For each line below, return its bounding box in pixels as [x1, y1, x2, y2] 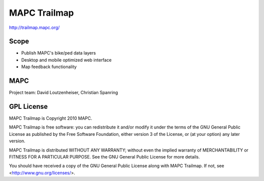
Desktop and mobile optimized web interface [21, 57, 112, 63]
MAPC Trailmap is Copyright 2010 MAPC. [9, 115, 92, 121]
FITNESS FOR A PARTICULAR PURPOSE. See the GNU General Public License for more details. [9, 154, 200, 159]
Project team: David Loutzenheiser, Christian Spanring [9, 90, 118, 96]
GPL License [9, 102, 48, 110]
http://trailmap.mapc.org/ [9, 25, 60, 30]
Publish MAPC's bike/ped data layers [21, 50, 96, 56]
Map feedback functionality [21, 64, 77, 70]
